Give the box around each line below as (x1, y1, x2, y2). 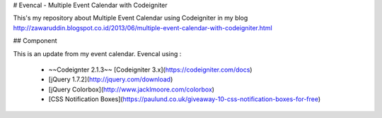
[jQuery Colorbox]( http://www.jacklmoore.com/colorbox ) (48, 85, 215, 93)
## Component (13, 37, 57, 45)
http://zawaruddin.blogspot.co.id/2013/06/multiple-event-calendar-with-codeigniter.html (13, 23, 272, 32)
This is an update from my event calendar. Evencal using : (13, 49, 182, 58)
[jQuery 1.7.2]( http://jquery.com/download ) (48, 75, 173, 84)
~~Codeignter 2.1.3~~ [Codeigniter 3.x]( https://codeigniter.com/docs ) (48, 65, 253, 74)
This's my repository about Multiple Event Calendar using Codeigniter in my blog (13, 14, 248, 22)
